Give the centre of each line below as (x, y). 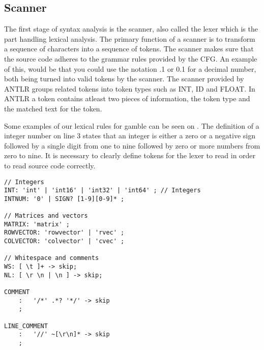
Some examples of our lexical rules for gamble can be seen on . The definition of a (132, 125)
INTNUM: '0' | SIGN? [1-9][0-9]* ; (64, 199)
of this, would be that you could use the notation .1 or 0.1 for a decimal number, (130, 68)
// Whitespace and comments (52, 258)
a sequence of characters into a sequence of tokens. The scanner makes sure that (129, 49)
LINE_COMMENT (26, 326)
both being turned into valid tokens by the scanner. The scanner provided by (124, 79)
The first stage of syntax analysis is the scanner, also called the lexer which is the (131, 29)
